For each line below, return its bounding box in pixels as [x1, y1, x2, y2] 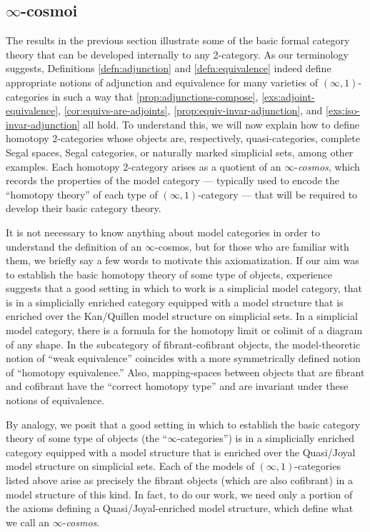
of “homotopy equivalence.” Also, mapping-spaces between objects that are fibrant [6, 364, 365, 379]
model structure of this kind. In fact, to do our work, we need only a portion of [6, 486, 353, 501]
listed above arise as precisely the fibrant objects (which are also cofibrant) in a [6, 473, 353, 488]
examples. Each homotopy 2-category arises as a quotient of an [6, 159, 281, 174]
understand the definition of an [6, 239, 142, 254]
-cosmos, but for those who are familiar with [155, 239, 349, 254]
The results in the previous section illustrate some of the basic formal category [6, 33, 350, 48]
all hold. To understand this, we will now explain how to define [83, 116, 359, 131]
